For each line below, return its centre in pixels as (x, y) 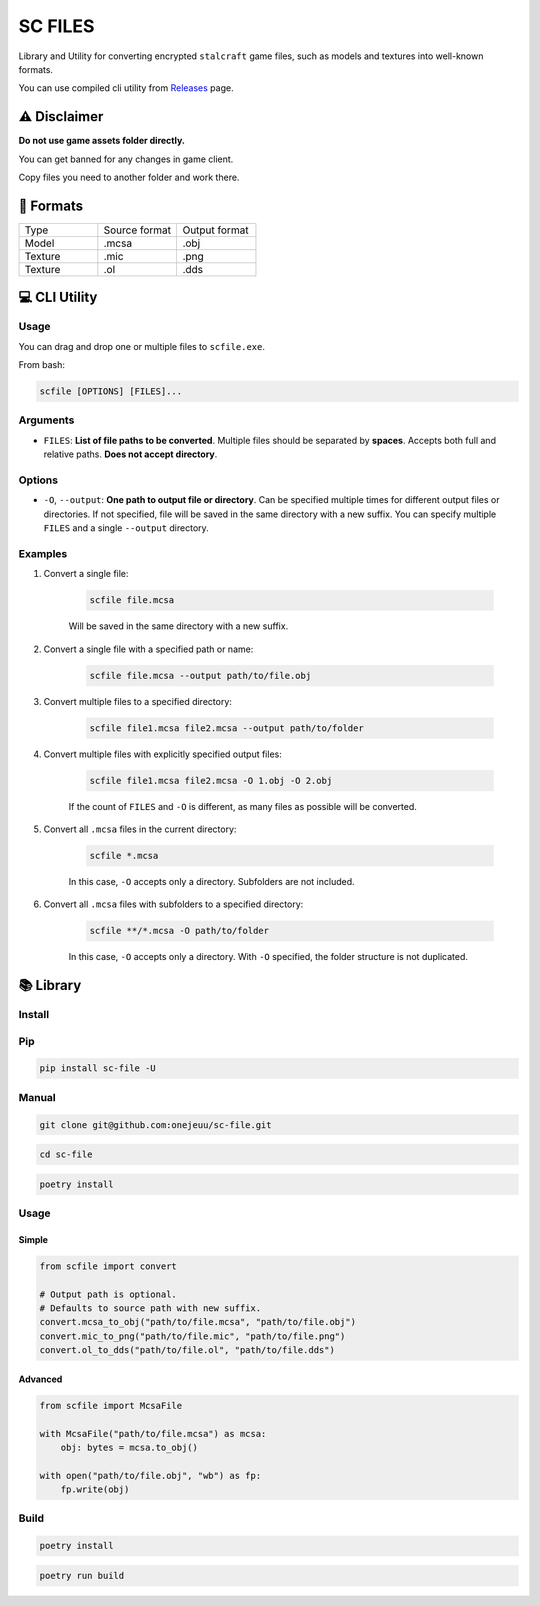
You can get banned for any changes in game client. (126, 159)
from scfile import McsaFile (111, 1405)
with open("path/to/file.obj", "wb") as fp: (150, 1475)
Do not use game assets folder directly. (101, 141)
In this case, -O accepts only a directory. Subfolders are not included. (211, 881)
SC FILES (56, 26)
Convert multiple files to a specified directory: (137, 701)
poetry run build (82, 1575)
